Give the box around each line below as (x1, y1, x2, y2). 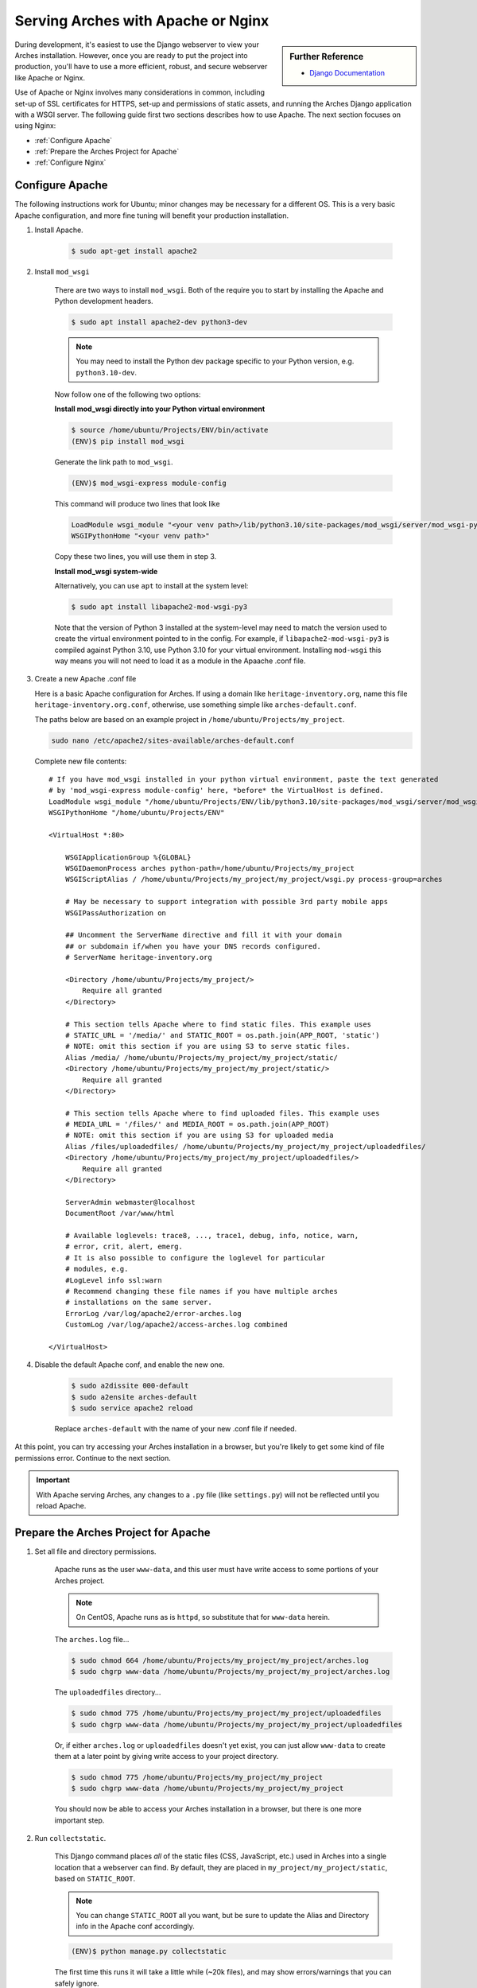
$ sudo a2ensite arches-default (71, 1392, 198, 1401)
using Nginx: (14, 121, 56, 130)
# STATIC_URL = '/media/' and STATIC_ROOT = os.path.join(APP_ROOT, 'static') (64, 1031, 380, 1039)
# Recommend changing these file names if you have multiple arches (64, 1287, 338, 1295)
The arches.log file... (54, 1634, 130, 1644)
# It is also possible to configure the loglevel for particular (64, 1253, 326, 1262)
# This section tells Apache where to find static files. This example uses (64, 1019, 372, 1029)
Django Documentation (309, 68, 386, 77)
